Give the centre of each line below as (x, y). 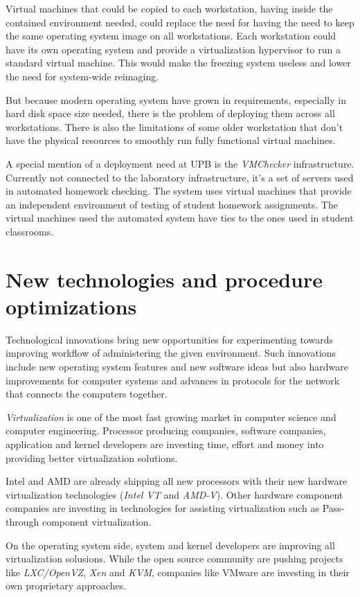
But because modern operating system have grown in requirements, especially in (176, 99)
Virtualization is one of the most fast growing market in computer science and (171, 417)
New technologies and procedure (164, 279)
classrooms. (30, 231)
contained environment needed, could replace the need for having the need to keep (180, 22)
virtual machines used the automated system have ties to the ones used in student (180, 218)
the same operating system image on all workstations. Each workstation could (171, 36)
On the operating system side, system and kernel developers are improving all (170, 545)
